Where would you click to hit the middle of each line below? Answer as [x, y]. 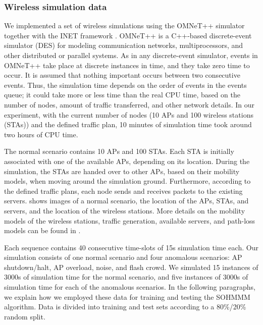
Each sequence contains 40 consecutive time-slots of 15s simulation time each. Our [131, 247]
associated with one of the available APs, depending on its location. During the [127, 161]
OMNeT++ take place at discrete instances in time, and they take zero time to [127, 65]
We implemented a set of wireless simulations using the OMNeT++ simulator [124, 25]
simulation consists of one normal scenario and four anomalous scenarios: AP [123, 257]
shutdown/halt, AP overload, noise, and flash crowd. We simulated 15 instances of [131, 267]
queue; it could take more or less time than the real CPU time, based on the [122, 95]
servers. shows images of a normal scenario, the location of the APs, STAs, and [126, 201]
